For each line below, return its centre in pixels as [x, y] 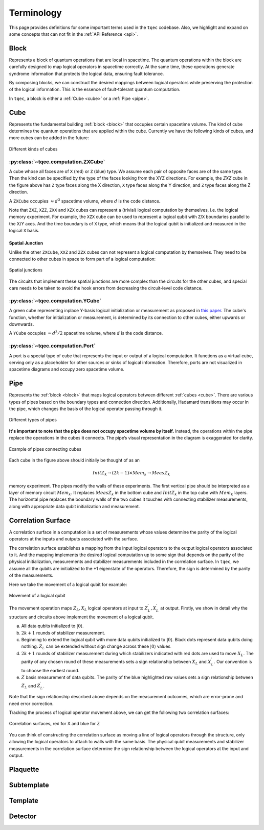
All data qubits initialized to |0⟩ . [53, 626]
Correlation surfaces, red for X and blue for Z [55, 724]
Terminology [35, 13]
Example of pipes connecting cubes [45, 449]
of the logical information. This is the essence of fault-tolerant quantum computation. [95, 89]
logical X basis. [24, 231]
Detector [23, 816]
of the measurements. [31, 575]
